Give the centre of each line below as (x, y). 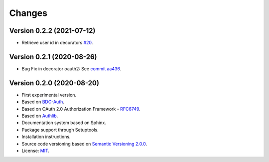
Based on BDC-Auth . (43, 102)
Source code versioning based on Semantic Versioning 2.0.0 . (84, 144)
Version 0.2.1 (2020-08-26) (53, 57)
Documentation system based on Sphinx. (64, 123)
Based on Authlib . (40, 116)
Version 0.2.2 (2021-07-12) (52, 31)
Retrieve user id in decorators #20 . (57, 43)
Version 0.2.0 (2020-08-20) (54, 83)
